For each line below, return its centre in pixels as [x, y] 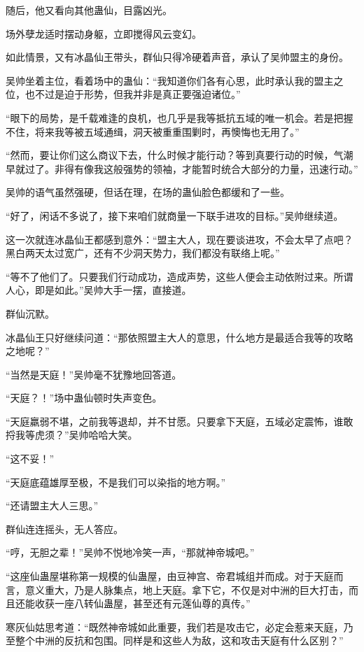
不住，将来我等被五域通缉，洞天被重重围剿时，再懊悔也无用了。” [153, 131]
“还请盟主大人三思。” [52, 505]
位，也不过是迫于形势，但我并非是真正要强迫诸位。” [123, 94]
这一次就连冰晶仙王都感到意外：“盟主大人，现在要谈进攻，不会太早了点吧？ [180, 239]
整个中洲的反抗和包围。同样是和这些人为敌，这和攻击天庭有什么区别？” [179, 640]
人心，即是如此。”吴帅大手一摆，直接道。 [99, 290]
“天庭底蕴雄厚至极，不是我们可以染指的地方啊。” [116, 482]
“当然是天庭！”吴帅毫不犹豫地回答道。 [94, 374]
